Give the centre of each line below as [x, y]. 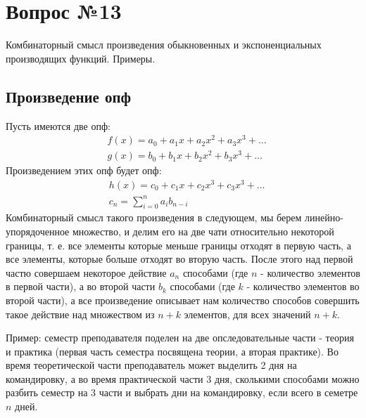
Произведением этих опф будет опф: [84, 170]
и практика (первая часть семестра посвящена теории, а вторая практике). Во [172, 351]
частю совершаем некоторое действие [86, 272]
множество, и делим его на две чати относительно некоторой [203, 231]
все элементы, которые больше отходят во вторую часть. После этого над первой [179, 259]
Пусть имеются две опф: [58, 125]
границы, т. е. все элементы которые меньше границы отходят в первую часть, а [178, 245]
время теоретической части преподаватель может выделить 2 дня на [151, 365]
